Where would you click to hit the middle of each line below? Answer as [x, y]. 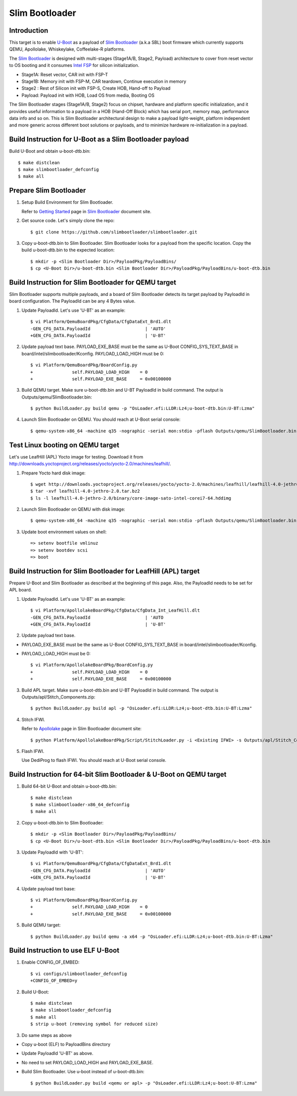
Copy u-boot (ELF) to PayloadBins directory [66, 1044]
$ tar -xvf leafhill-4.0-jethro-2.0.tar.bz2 [85, 491]
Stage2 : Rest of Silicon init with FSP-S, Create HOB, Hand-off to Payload [96, 88]
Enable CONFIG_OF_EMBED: [50, 962]
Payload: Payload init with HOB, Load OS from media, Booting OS [88, 95]
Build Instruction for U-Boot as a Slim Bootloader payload [99, 140]
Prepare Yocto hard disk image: [54, 473]
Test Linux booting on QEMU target [64, 445]
